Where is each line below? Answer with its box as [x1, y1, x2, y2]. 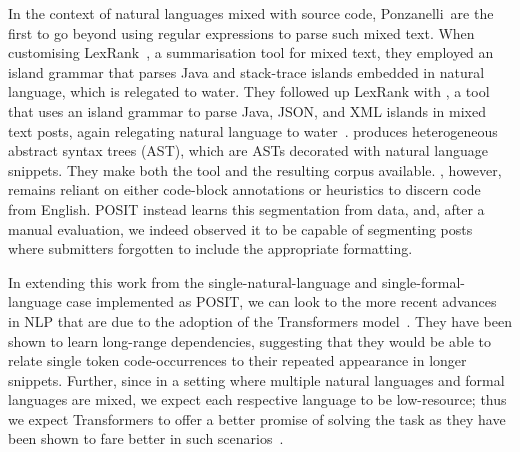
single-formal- [382, 271, 465, 292]
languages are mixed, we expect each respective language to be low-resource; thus [8, 389, 507, 410]
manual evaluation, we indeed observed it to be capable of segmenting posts [8, 218, 473, 239]
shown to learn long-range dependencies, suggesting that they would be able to [8, 330, 491, 351]
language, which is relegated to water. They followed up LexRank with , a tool [8, 81, 490, 102]
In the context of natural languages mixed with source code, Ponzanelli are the [8, 3, 494, 23]
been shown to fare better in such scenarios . [8, 428, 284, 449]
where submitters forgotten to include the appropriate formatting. [8, 238, 413, 259]
